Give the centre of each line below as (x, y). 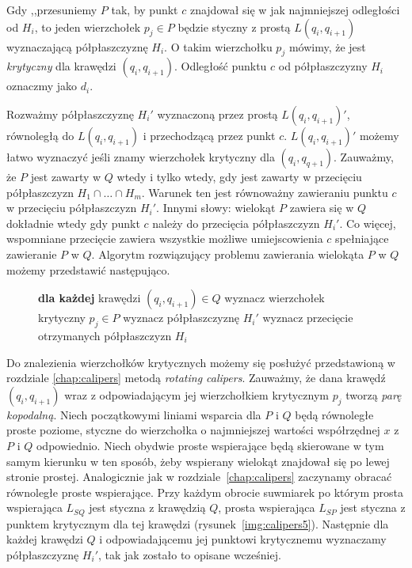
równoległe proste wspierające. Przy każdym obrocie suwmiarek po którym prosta (205, 492)
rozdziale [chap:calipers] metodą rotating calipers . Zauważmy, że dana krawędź (196, 378)
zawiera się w (322, 208)
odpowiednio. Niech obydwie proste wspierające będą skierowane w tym (210, 445)
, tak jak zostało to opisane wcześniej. (189, 554)
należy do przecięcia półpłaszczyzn (236, 223)
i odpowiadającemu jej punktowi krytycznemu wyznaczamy (243, 539)
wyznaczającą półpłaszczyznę (77, 46)
